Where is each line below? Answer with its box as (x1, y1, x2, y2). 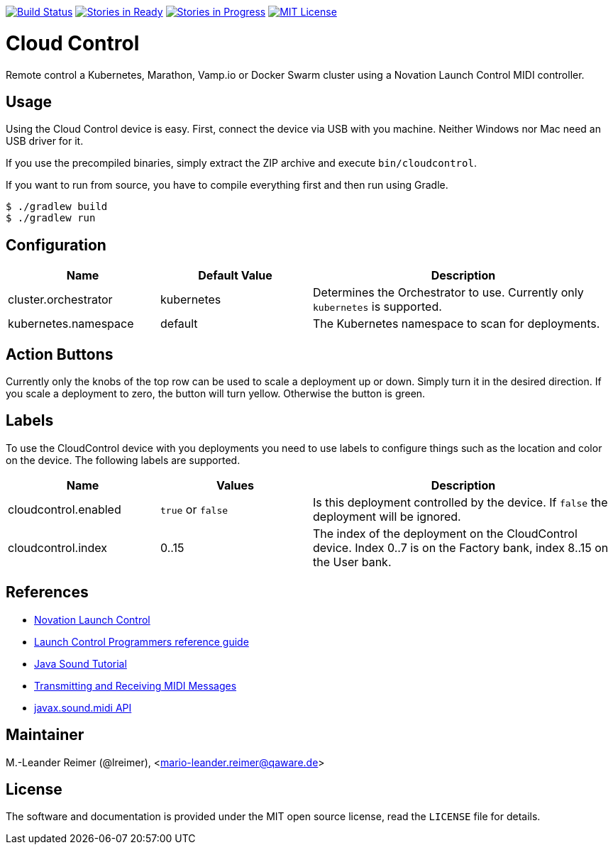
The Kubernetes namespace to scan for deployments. (313, 316, 600, 331)
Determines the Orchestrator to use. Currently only (313, 285, 584, 300)
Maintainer (6, 726, 84, 744)
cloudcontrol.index (8, 540, 107, 555)
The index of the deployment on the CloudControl (313, 526, 578, 541)
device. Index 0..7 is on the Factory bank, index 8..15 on (313, 540, 609, 555)
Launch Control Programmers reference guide (34, 635, 249, 648)
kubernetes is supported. (313, 299, 442, 314)
